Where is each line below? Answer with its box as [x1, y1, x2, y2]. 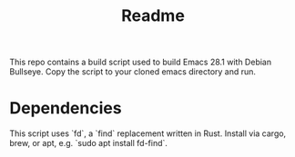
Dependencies [9, 98, 122, 119]
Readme [121, 5, 185, 26]
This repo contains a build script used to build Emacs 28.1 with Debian [9, 56, 271, 68]
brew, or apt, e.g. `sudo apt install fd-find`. [9, 138, 168, 149]
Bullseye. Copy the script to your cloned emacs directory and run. [9, 66, 257, 77]
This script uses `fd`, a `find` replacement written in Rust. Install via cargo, [9, 128, 287, 139]
